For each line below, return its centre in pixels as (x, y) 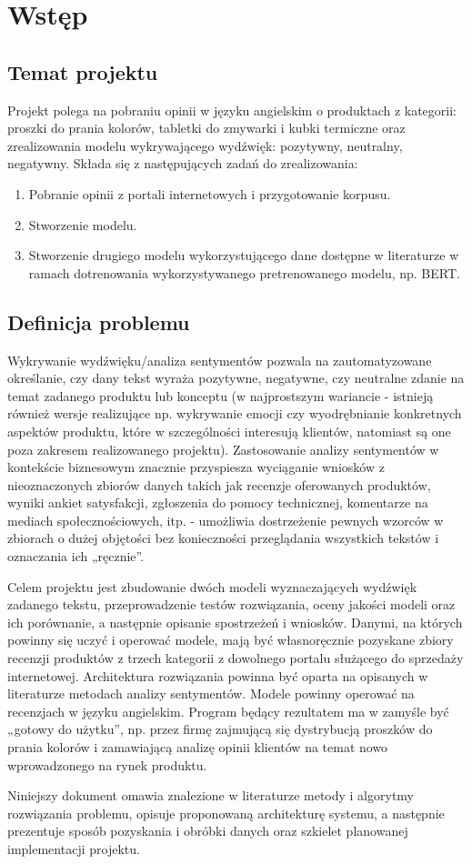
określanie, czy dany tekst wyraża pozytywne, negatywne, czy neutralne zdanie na (236, 378)
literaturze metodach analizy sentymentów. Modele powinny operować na (211, 693)
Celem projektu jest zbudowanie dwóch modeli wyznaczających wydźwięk (212, 586)
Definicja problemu (99, 321)
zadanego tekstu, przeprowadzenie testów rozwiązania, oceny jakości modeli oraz (231, 604)
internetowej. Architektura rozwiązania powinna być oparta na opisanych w (218, 675)
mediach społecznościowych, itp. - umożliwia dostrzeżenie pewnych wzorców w (226, 520)
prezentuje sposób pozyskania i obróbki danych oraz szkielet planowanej (208, 831)
